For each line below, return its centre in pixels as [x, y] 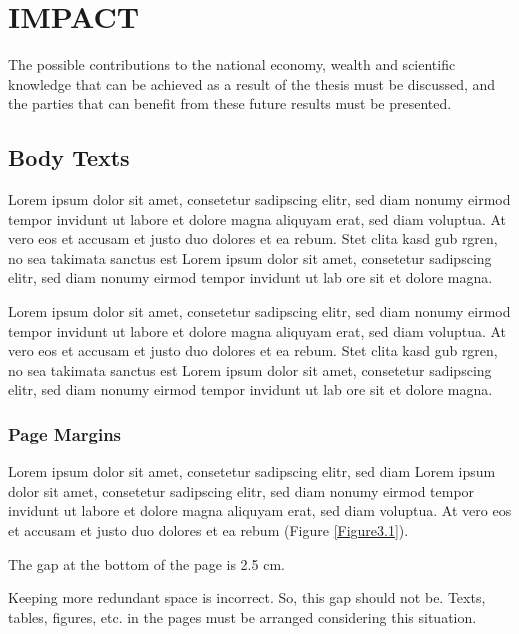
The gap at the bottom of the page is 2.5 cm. [146, 563]
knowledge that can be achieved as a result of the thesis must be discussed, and [252, 83]
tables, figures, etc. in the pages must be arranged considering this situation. [242, 616]
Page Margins [65, 433]
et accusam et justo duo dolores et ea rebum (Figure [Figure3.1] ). [208, 530]
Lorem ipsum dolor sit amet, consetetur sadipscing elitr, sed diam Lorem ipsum [252, 471]
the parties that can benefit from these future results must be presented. [230, 103]
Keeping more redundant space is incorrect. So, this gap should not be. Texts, [247, 597]
